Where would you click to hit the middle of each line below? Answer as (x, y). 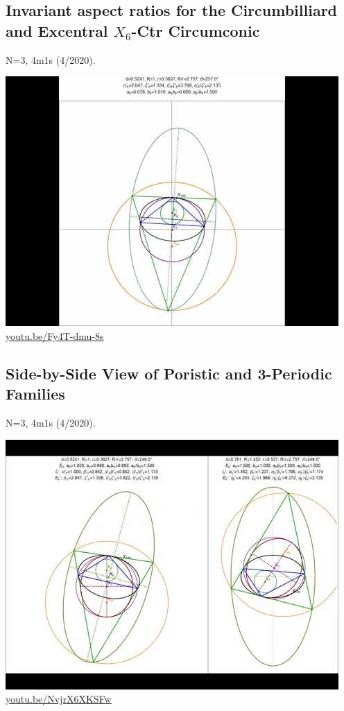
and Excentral (57, 30)
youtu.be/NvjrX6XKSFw (59, 699)
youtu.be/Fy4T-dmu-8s (55, 335)
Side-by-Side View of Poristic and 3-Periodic (169, 373)
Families (35, 394)
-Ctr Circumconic (196, 30)
